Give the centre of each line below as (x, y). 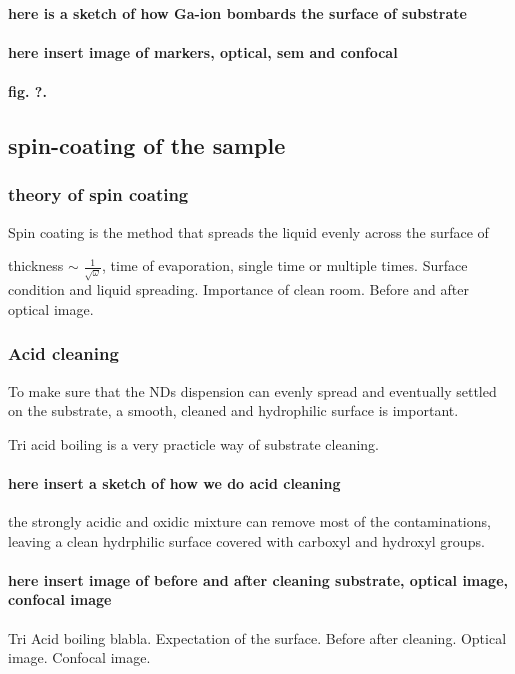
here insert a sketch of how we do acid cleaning (174, 482)
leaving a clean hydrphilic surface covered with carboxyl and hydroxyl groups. (246, 540)
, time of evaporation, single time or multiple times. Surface (284, 265)
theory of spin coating (98, 194)
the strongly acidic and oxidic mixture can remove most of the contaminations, (249, 521)
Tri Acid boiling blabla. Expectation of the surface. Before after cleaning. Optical (257, 637)
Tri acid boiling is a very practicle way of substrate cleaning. (193, 443)
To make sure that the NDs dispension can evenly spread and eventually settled (252, 390)
